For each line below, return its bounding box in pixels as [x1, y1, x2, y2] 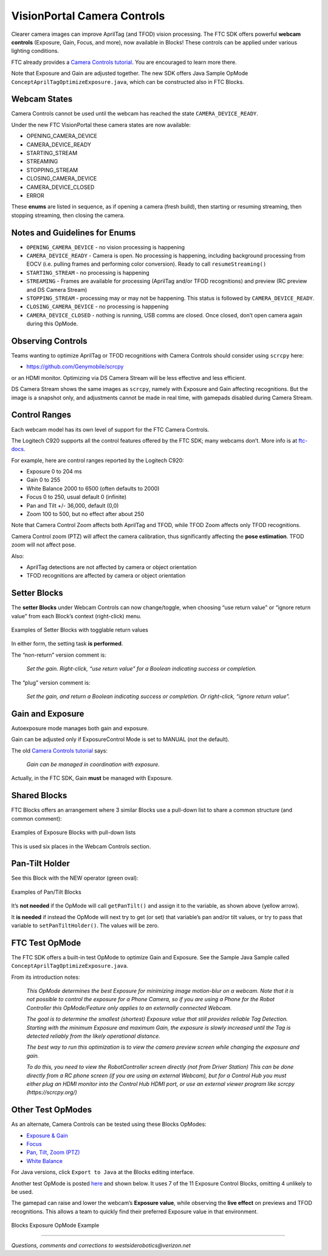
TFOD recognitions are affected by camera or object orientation [26, 572, 186, 579]
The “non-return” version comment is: [11, 651, 106, 658]
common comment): [11, 815, 62, 822]
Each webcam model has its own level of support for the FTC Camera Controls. [11, 426, 210, 433]
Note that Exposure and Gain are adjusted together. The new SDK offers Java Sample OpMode [11, 70, 248, 77]
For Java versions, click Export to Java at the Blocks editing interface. [11, 1168, 194, 1176]
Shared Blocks [11, 790, 67, 801]
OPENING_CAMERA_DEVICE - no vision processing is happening [26, 243, 185, 250]
